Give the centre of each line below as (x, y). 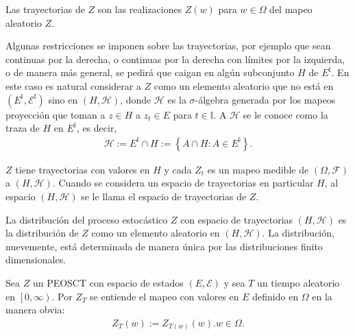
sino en (63, 99)
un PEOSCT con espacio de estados (108, 282)
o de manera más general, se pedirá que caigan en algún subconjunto (150, 72)
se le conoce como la (285, 114)
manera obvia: (35, 310)
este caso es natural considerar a (73, 85)
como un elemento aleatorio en (156, 233)
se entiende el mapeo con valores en (164, 296)
